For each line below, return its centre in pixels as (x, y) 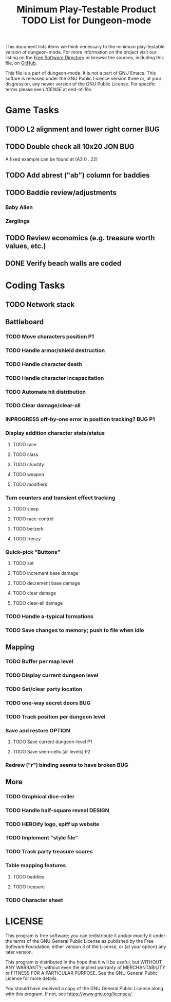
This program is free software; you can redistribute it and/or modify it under (85, 936)
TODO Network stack (40, 304)
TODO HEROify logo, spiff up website (52, 824)
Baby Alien (19, 207)
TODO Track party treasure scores (49, 852)
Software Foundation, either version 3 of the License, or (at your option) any (86, 946)
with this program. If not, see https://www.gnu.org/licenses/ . (69, 994)
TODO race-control (33, 519)
